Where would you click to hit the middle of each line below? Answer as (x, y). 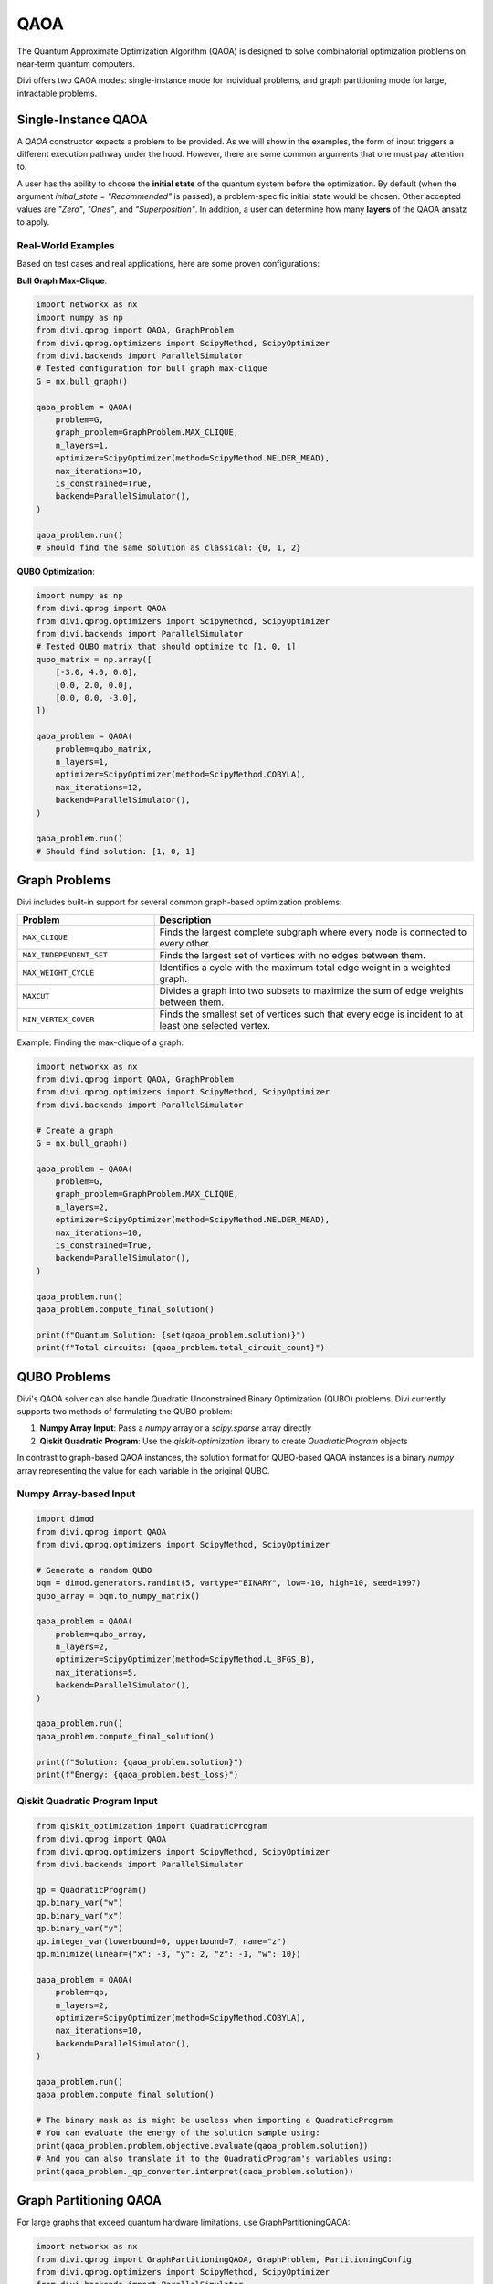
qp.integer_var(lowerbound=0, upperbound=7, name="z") (161, 1941)
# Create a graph (75, 1130)
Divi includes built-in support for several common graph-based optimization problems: (179, 902)
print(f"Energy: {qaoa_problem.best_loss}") (137, 1774)
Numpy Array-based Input (76, 1494)
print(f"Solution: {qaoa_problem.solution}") (140, 1762)
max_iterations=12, (99, 787)
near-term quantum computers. (76, 63)
